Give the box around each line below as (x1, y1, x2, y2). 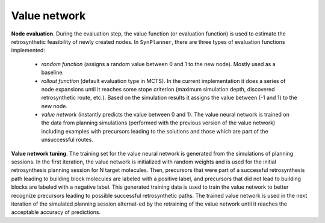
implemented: (11, 47, 45, 54)
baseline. (41, 69, 64, 76)
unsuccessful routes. (41, 136, 93, 144)
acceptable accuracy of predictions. (11, 209, 101, 216)
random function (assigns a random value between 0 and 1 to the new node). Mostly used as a (41, 60, 276, 67)
